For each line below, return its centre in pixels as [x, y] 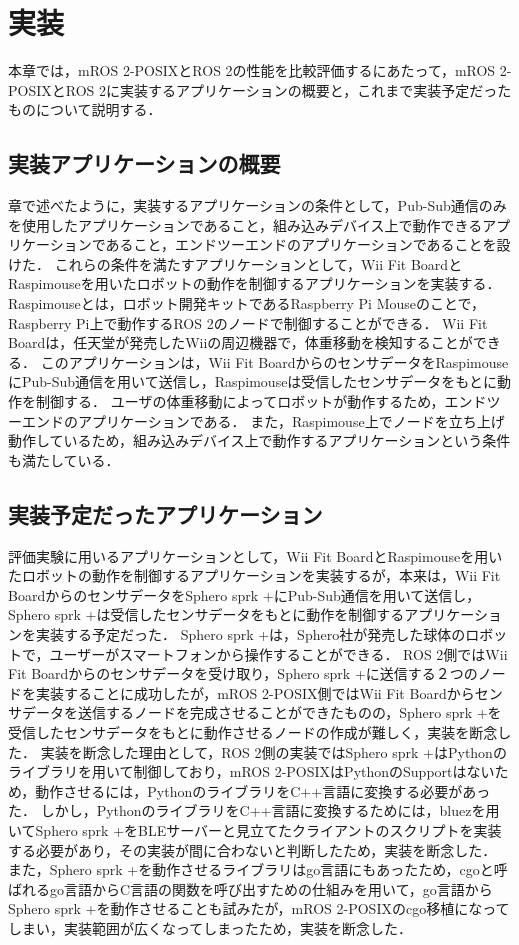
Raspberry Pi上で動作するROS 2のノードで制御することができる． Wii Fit [248, 322]
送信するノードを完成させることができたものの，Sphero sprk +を [289, 712]
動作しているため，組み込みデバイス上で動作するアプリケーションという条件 [259, 440]
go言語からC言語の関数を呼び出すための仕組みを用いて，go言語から [271, 888]
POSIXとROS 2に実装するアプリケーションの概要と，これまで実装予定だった [260, 89]
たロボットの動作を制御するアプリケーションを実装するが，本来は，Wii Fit [254, 575]
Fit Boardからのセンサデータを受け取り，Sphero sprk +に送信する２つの [243, 673]
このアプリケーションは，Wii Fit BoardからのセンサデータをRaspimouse [274, 361]
